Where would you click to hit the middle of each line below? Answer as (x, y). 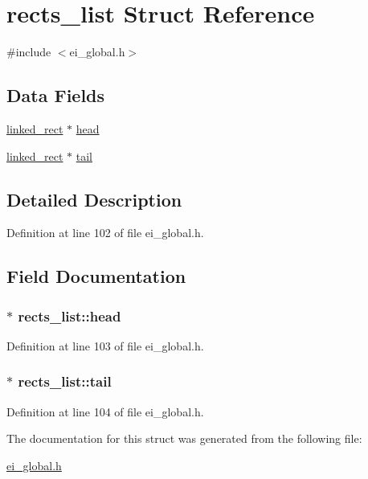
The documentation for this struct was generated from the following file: (184, 438)
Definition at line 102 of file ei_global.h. (105, 233)
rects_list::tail (65, 381)
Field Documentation (96, 276)
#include (29, 52)
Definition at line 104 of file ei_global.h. (105, 411)
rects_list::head (70, 315)
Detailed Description (94, 199)
